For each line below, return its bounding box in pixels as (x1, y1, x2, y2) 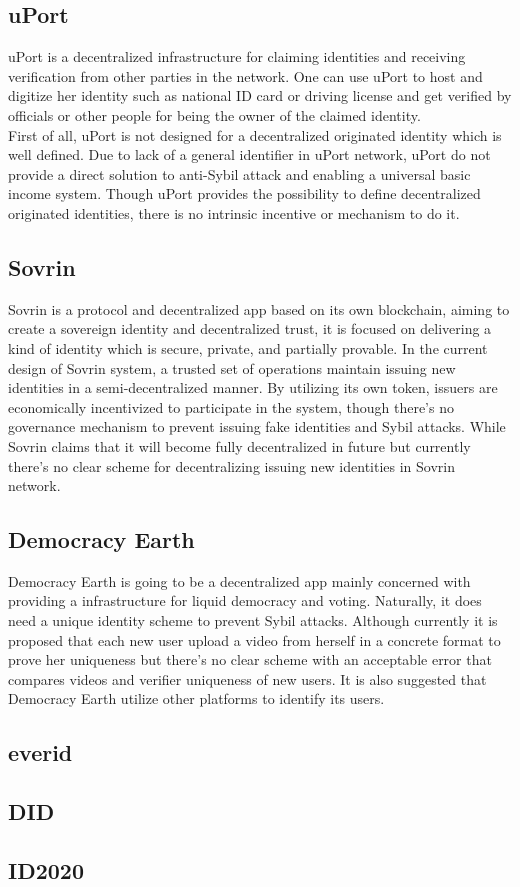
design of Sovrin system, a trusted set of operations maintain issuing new (8, 357, 456, 378)
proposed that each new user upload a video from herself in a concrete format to (8, 629, 501, 650)
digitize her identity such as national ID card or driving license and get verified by (8, 85, 512, 106)
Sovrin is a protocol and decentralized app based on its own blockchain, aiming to (8, 298, 510, 319)
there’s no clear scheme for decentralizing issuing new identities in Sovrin (8, 455, 456, 476)
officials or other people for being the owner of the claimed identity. (8, 104, 421, 125)
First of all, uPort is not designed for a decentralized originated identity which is (8, 124, 502, 145)
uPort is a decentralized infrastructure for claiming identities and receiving (8, 46, 466, 67)
